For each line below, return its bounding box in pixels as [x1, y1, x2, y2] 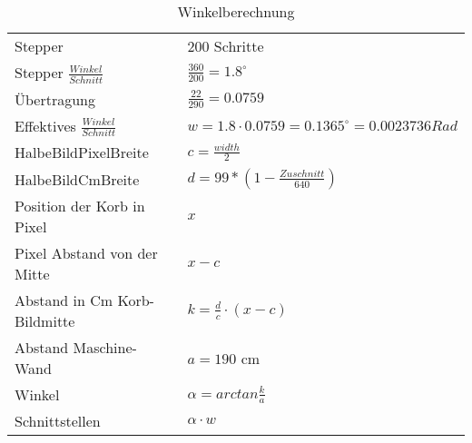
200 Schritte [187, 35, 264, 56]
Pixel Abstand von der [15, 242, 158, 264]
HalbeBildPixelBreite [15, 142, 149, 163]
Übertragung [15, 88, 96, 110]
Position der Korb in [15, 195, 145, 217]
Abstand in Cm [15, 290, 113, 311]
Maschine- [73, 337, 137, 359]
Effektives [15, 114, 76, 136]
